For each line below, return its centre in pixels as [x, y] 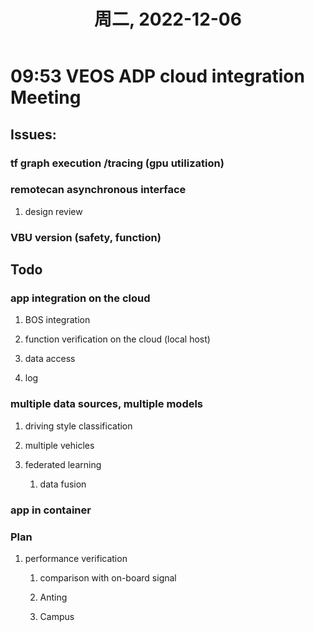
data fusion [63, 484]
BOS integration [57, 320]
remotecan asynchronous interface [98, 190]
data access [50, 359]
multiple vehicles [59, 445]
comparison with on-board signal [108, 577]
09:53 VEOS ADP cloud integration [157, 76]
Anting [53, 597]
